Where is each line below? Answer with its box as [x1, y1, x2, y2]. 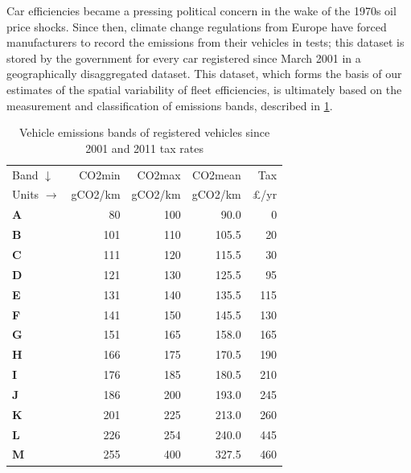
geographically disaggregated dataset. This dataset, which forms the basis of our [6, 65, 402, 82]
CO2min [79, 166, 121, 183]
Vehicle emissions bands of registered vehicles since [18, 124, 270, 141]
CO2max [137, 166, 181, 183]
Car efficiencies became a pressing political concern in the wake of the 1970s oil [6, 2, 397, 19]
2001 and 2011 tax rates [85, 139, 203, 156]
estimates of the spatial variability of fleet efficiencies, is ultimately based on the [6, 80, 402, 97]
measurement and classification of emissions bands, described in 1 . [6, 97, 333, 113]
